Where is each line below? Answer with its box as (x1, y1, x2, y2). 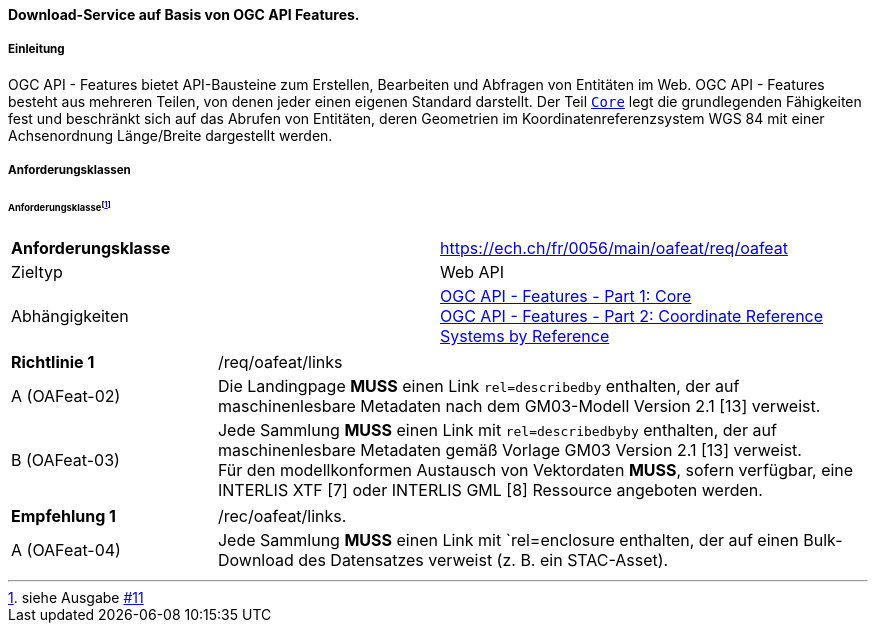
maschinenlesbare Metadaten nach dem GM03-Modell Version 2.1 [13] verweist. (217, 395, 821, 416)
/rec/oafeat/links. (217, 505, 347, 526)
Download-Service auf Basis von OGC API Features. (8, 6, 360, 23)
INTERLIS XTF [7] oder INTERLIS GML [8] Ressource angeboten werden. (217, 479, 763, 500)
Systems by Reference (440, 325, 610, 346)
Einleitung (8, 42, 65, 57)
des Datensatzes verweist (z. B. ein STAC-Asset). (298, 549, 669, 570)
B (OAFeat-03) (11, 449, 120, 470)
